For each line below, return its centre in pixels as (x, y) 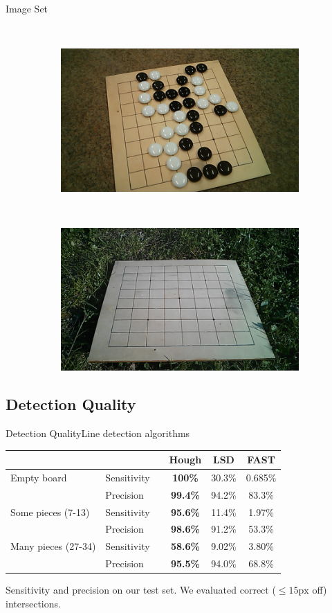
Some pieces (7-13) (50, 512)
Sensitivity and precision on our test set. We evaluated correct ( (141, 590)
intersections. (33, 603)
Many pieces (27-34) (53, 546)
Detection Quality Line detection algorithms (98, 433)
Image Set (27, 8)
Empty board (39, 477)
